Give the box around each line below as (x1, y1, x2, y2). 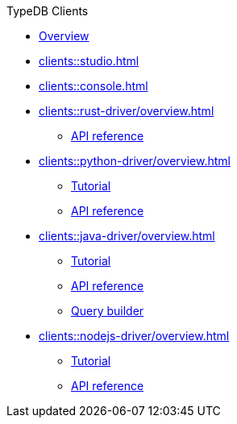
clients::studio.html (39, 54, 139, 68)
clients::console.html (39, 79, 148, 93)
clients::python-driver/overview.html (39, 154, 231, 168)
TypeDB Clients (6, 4, 89, 18)
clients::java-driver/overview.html (39, 229, 215, 243)
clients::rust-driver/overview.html (39, 104, 214, 118)
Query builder (71, 304, 144, 318)
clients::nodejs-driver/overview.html (39, 329, 230, 343)
